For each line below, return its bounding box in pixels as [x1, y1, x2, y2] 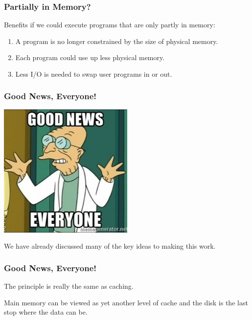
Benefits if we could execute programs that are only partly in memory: [4, 20, 215, 30]
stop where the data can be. [4, 307, 88, 317]
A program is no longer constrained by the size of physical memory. [15, 36, 218, 46]
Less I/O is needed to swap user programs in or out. [15, 69, 172, 79]
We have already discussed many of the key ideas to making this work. [4, 241, 216, 251]
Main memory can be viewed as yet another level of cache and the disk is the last [4, 297, 248, 307]
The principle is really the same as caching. [4, 281, 134, 291]
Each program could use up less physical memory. [15, 52, 165, 63]
